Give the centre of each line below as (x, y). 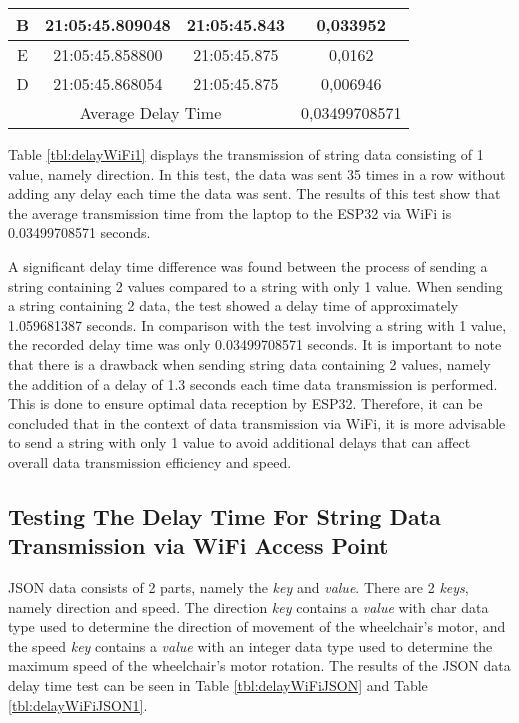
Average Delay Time (150, 112)
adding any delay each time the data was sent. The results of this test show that (254, 193)
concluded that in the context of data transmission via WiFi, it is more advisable (257, 422)
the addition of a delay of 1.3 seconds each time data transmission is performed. (253, 383)
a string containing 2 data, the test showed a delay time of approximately (233, 305)
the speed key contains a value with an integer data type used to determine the (250, 645)
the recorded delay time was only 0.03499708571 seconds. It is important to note (255, 344)
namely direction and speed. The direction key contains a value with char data (248, 606)
